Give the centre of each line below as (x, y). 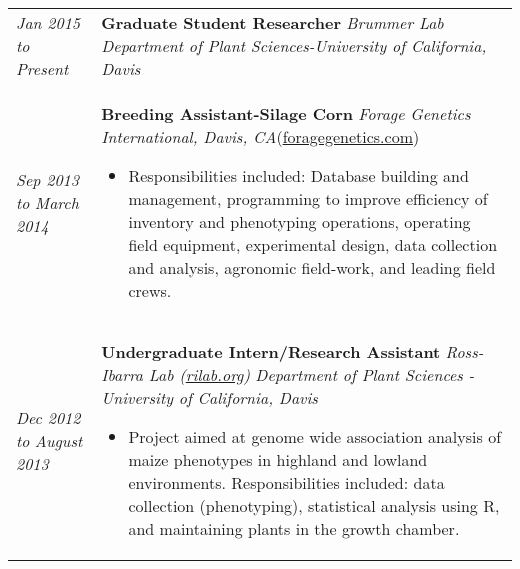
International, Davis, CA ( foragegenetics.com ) (260, 136)
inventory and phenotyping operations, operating (299, 221)
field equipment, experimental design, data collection (313, 244)
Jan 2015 (48, 22)
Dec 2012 (48, 417)
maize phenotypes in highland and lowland (278, 459)
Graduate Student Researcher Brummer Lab (272, 22)
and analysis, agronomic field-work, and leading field (312, 267)
